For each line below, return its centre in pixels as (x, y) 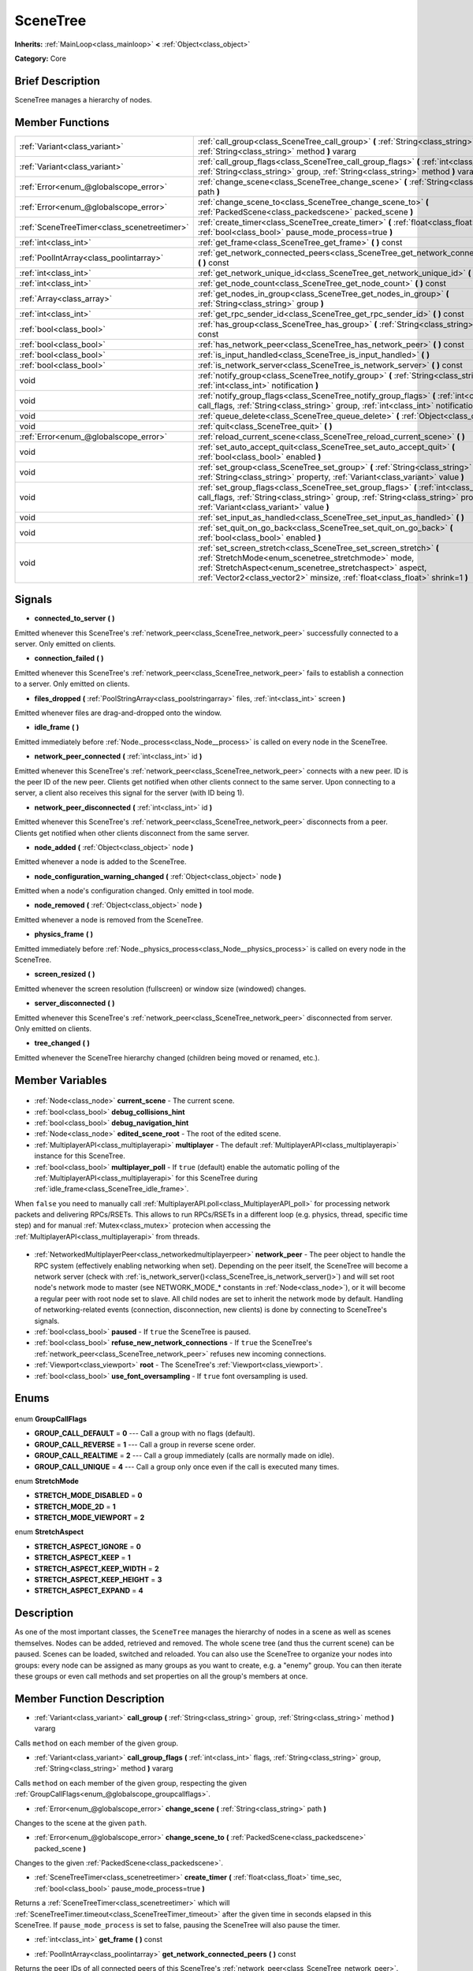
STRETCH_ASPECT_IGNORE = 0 (88, 1546)
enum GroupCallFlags (50, 1418)
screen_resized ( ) (65, 974)
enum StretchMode (47, 1481)
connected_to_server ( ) (74, 618)
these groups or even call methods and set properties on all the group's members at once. (161, 1676)
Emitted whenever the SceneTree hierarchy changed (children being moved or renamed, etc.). (167, 1057)
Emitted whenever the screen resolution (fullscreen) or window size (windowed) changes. (160, 989)
